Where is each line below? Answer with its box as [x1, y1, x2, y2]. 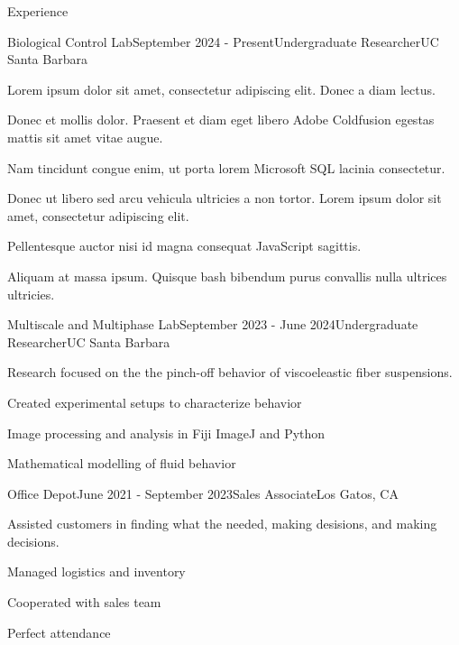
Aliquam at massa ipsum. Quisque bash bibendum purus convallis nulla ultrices [7, 266, 447, 285]
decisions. [7, 531, 60, 550]
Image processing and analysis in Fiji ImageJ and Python [7, 423, 326, 442]
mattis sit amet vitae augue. [7, 127, 163, 146]
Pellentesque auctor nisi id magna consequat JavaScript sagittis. [7, 236, 362, 255]
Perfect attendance [7, 622, 111, 641]
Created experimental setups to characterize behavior [7, 392, 302, 411]
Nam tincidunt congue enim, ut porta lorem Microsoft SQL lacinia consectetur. [7, 158, 445, 177]
